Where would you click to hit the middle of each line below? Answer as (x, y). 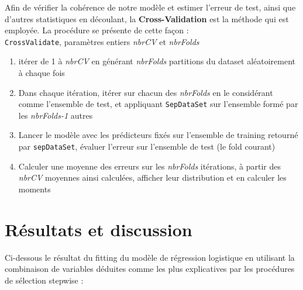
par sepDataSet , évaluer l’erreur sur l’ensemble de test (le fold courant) (147, 146)
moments (35, 189)
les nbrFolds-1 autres (56, 115)
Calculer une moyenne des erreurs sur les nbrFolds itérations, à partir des (149, 166)
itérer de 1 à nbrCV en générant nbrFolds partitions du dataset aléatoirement (157, 61)
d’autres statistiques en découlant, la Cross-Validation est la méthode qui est (147, 18)
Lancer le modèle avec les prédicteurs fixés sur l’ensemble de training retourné (158, 135)
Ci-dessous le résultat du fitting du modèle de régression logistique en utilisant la (150, 257)
